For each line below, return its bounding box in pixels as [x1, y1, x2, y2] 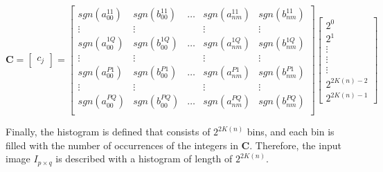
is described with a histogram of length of [55, 151, 233, 166]
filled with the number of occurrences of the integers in [6, 137, 238, 152]
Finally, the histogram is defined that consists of [6, 124, 211, 139]
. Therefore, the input [249, 137, 341, 152]
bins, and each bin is [247, 124, 335, 139]
